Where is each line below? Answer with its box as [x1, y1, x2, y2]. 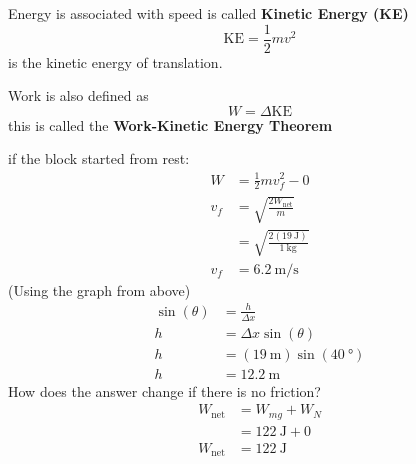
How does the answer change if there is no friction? [8, 380, 321, 401]
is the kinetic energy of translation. [8, 51, 223, 72]
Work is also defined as [8, 85, 149, 106]
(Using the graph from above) [8, 279, 191, 300]
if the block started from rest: [8, 148, 190, 169]
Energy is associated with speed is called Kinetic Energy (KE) [8, 3, 409, 23]
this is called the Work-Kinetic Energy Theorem [8, 114, 333, 135]
